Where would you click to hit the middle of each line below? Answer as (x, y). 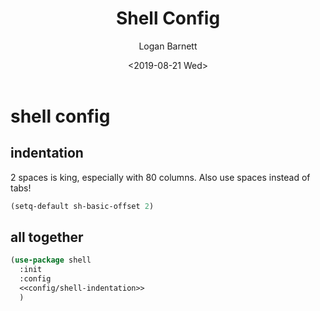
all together (47, 237)
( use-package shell (51, 260)
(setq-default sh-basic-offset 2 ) (82, 206)
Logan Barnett (168, 46)
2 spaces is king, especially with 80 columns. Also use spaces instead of (160, 177)
